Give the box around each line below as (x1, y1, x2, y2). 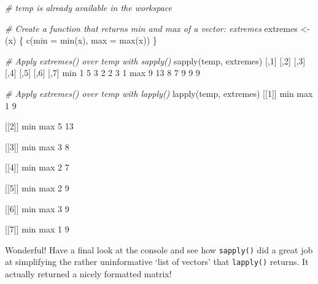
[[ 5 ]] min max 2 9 (5, 181, 69, 194)
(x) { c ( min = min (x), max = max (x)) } (5, 34, 157, 47)
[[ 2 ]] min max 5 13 (5, 120, 74, 132)
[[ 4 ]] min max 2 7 (5, 161, 69, 174)
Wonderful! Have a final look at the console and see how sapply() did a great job (5, 243, 313, 256)
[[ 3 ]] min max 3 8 (5, 140, 69, 153)
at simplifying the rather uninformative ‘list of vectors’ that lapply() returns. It (5, 255, 309, 268)
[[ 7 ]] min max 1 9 (5, 223, 69, 236)
